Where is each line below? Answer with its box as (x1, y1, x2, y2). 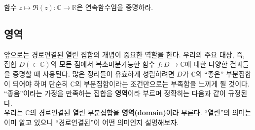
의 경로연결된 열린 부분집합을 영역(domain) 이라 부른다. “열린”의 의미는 (30, 107, 252, 118)
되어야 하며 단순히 (12, 78, 68, 88)
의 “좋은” (195, 68, 224, 79)
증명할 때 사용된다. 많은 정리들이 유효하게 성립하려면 (12, 68, 175, 79)
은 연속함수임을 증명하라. (76, 2, 153, 12)
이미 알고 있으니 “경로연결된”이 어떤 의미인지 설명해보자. (4, 117, 179, 127)
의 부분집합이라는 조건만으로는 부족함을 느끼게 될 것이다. (74, 78, 250, 88)
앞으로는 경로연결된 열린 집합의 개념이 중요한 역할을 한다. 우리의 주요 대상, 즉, (4, 49, 245, 59)
